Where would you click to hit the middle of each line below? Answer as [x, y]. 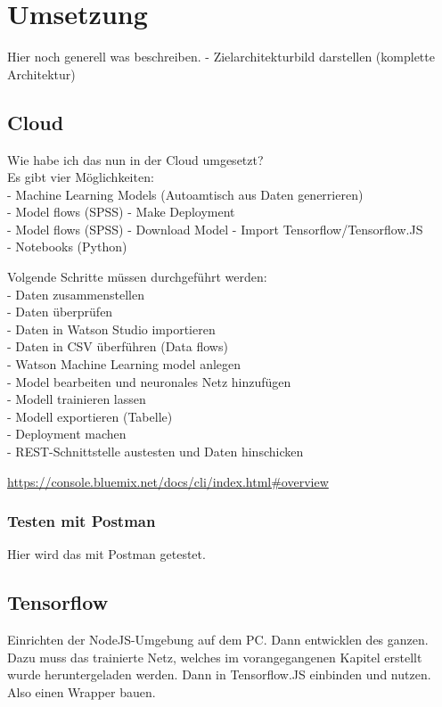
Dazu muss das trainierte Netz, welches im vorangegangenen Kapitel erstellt [215, 657]
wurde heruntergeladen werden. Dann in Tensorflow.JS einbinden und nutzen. [219, 674]
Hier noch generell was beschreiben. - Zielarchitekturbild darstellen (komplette [221, 57]
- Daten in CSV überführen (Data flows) [118, 346]
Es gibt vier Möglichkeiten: [81, 177]
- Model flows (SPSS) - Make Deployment [121, 212]
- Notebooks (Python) [67, 247]
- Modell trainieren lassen [77, 399]
